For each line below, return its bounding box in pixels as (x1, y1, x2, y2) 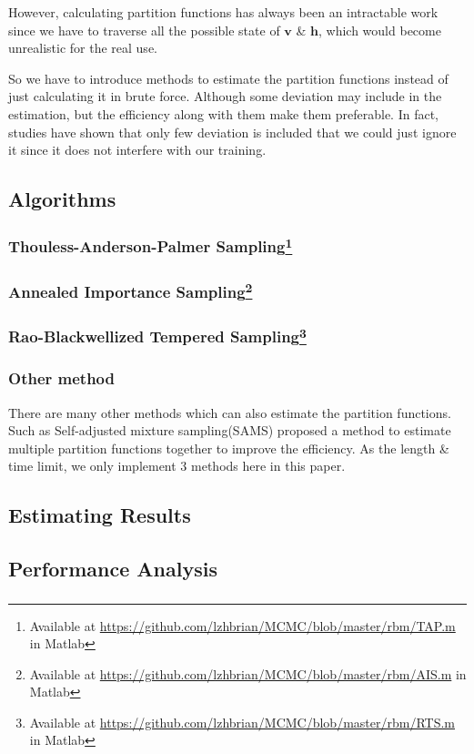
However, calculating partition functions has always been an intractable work (8, 3, 439, 21)
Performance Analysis (8, 555, 217, 583)
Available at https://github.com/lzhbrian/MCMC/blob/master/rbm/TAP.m (29, 616, 456, 635)
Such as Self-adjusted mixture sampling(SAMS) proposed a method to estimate (8, 421, 451, 440)
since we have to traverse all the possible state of (8, 20, 280, 39)
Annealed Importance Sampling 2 (8, 278, 253, 303)
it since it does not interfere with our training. (8, 140, 267, 159)
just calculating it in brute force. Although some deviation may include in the (8, 87, 442, 106)
